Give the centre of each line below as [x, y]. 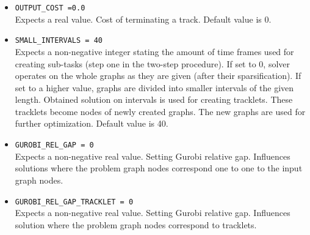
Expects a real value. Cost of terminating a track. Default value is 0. [143, 19]
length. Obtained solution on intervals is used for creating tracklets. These [154, 99]
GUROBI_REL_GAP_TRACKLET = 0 [74, 202]
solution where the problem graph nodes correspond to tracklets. [136, 224]
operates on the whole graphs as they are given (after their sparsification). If [158, 76]
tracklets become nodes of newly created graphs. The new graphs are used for [160, 111]
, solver [276, 63]
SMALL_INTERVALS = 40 [59, 41]
